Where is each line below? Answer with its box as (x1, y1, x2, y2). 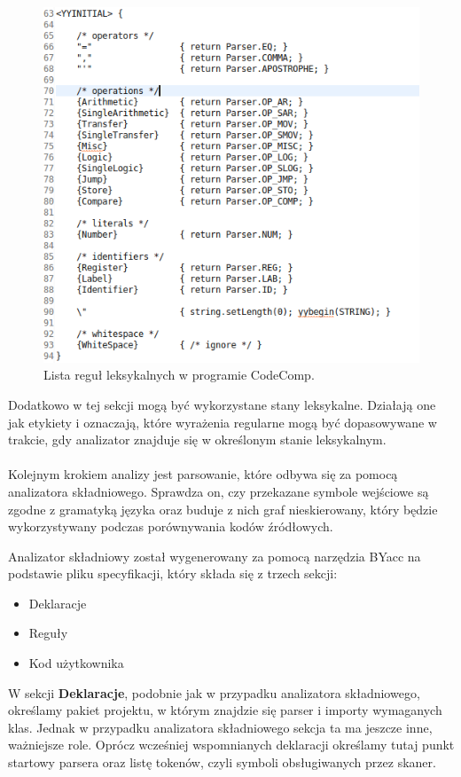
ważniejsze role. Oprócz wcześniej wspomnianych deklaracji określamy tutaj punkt (8, 735, 455, 754)
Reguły (28, 624, 68, 642)
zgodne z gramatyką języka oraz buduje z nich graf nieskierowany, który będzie (8, 499, 438, 518)
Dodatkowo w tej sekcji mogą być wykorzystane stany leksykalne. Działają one (8, 395, 436, 413)
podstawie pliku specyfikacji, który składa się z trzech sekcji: (8, 564, 338, 583)
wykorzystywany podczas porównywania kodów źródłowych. (8, 517, 333, 536)
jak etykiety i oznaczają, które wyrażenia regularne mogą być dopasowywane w (8, 412, 437, 431)
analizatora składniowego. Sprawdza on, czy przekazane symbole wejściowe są (8, 482, 429, 500)
